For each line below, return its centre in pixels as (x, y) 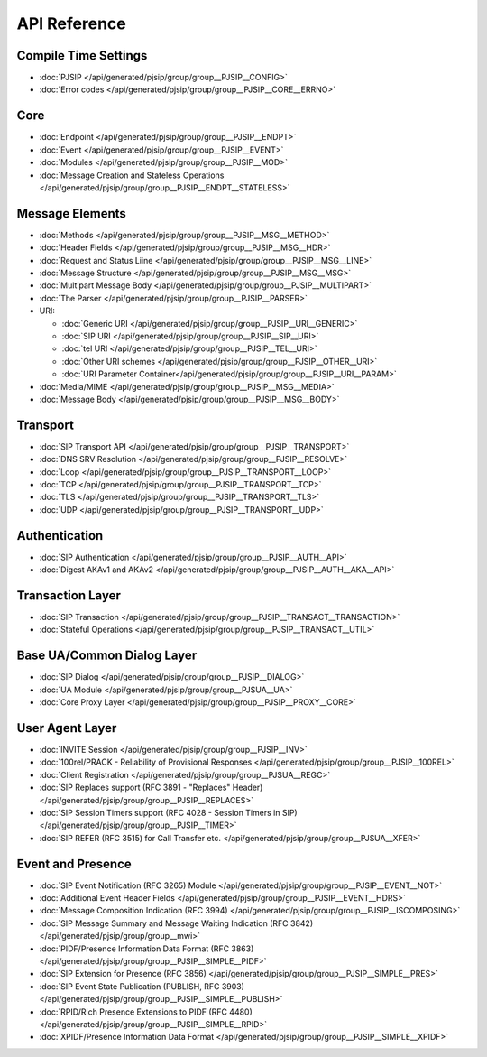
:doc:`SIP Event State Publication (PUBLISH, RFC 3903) (142, 986)
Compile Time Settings (82, 56)
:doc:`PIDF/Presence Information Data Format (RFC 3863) (147, 949)
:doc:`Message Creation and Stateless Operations (132, 175)
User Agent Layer (67, 728)
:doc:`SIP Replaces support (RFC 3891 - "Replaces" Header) (151, 788)
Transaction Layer (69, 595)
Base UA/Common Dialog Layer (107, 656)
